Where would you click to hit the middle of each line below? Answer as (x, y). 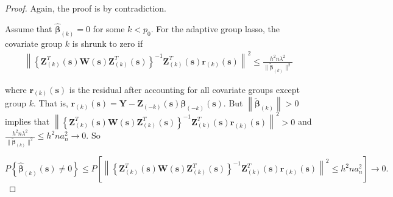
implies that (27, 121)
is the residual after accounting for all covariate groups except (185, 89)
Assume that (29, 28)
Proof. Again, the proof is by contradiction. (86, 8)
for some (109, 28)
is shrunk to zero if (108, 43)
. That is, (51, 103)
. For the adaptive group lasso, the (215, 28)
